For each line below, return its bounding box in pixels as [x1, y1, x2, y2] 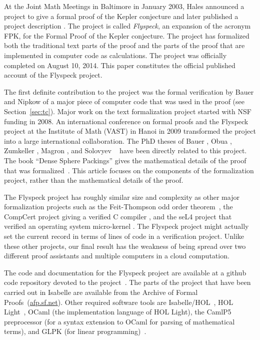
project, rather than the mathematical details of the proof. [4, 175, 183, 185]
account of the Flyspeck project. [4, 70, 102, 80]
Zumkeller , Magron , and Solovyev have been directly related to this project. [4, 145, 247, 156]
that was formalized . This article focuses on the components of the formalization [4, 165, 254, 175]
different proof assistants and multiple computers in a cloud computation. [4, 250, 229, 261]
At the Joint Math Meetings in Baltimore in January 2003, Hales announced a [4, 1, 244, 11]
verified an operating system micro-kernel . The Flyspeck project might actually [4, 221, 249, 231]
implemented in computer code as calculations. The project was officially [4, 50, 227, 60]
